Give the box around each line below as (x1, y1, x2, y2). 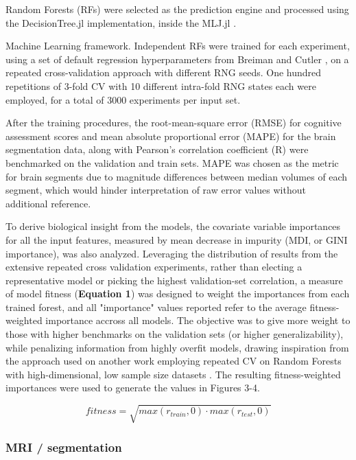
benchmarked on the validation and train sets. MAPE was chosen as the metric (5, 155, 339, 170)
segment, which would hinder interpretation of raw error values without (5, 183, 306, 197)
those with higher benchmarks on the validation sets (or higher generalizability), (5, 327, 344, 341)
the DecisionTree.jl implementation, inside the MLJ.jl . (5, 15, 237, 30)
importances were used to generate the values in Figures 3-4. (5, 380, 260, 395)
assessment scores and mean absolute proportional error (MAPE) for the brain (5, 128, 336, 143)
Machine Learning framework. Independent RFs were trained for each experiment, (5, 38, 350, 53)
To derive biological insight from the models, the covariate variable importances (5, 219, 341, 233)
